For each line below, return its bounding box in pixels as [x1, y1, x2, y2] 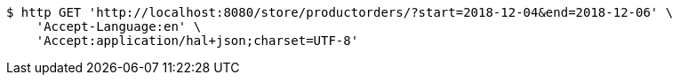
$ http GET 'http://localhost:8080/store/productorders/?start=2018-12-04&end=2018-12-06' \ [6, 5, 674, 19]
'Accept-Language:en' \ [36, 19, 202, 34]
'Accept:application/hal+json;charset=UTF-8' [36, 34, 359, 48]
